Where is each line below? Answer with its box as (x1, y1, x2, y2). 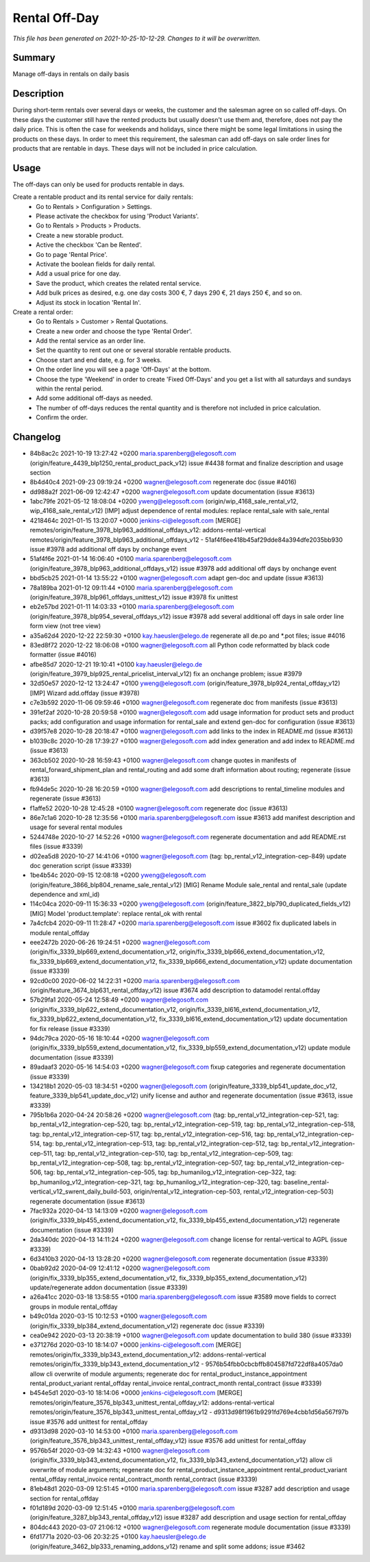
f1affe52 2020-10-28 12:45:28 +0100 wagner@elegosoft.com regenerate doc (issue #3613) (29, 804, 288, 812)
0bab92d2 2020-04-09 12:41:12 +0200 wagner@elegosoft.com (29, 1264, 210, 1272)
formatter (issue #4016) (29, 651, 97, 659)
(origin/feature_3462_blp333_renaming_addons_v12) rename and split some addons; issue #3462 (29, 1542, 306, 1550)
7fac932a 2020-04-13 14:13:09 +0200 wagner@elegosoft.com (29, 1206, 208, 1215)
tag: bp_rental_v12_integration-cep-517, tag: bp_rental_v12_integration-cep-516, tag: (29, 1130, 266, 1138)
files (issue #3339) (29, 843, 84, 851)
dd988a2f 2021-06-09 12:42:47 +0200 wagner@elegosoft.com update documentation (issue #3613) (29, 487, 315, 496)
